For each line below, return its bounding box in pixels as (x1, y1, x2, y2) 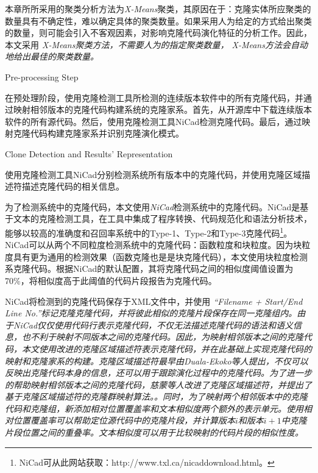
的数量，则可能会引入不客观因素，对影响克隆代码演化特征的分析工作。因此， (5, 26, 312, 39)
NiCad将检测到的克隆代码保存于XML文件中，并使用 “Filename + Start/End (5, 294, 303, 307)
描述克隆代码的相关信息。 (21, 180, 124, 193)
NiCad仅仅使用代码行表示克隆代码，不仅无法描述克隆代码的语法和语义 (13, 318, 294, 331)
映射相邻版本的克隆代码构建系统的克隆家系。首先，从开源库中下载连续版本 (13, 103, 312, 116)
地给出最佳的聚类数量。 (5, 50, 99, 63)
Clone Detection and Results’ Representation (5, 147, 173, 160)
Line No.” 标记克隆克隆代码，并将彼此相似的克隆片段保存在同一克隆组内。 (5, 307, 297, 319)
